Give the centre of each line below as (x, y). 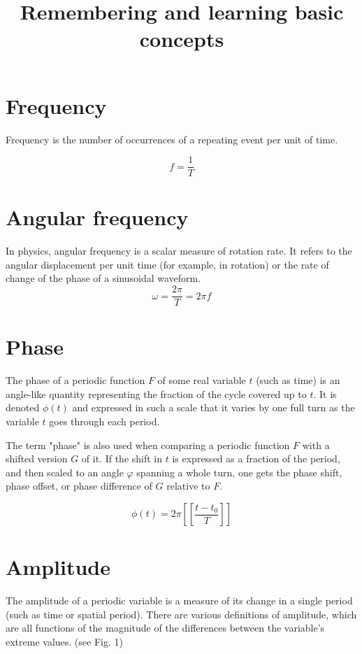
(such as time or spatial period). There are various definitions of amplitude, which (181, 614)
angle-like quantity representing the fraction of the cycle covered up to (156, 393)
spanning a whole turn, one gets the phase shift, (239, 472)
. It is (325, 393)
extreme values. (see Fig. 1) (64, 641)
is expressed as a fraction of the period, (256, 458)
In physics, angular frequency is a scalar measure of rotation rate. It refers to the (179, 251)
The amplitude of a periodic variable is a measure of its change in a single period (179, 600)
